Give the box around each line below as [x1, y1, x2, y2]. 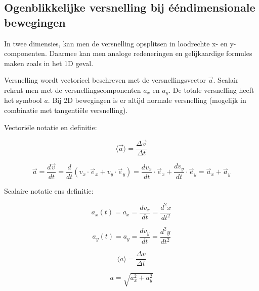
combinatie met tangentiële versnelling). [4, 105, 128, 115]
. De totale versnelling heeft [168, 84, 254, 95]
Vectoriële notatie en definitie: [4, 122, 97, 132]
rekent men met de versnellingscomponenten [4, 84, 141, 95]
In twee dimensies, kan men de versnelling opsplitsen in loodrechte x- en [4, 38, 228, 48]
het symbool [4, 95, 42, 105]
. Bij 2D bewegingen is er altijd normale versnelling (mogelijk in [48, 95, 246, 105]
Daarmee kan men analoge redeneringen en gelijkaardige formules [49, 48, 252, 59]
